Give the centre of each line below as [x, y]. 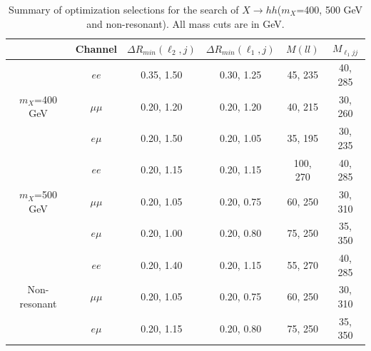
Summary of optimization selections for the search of [123, 9]
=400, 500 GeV [330, 9]
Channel [96, 48]
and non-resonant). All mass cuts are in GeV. [185, 23]
